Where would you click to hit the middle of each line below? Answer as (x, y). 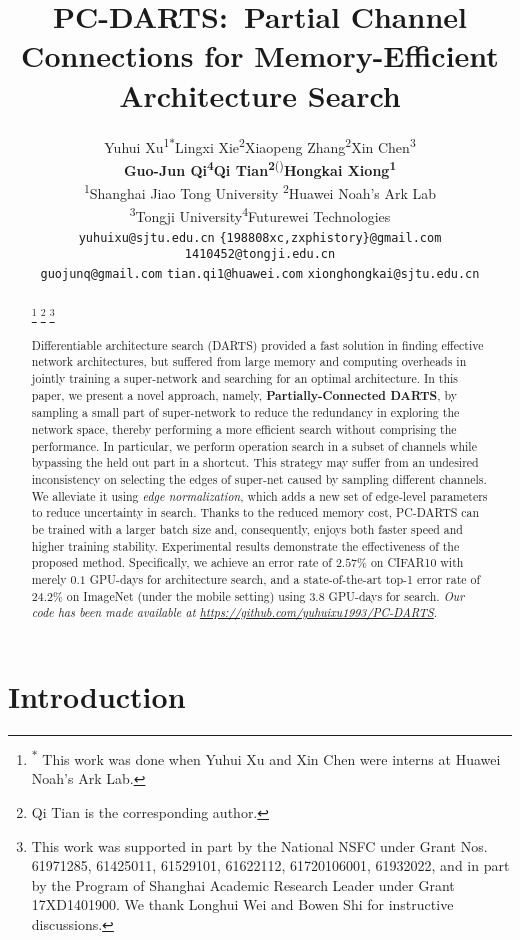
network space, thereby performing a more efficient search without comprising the (244, 429)
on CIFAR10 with (417, 562)
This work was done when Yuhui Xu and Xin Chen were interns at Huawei (271, 758)
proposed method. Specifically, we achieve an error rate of (181, 562)
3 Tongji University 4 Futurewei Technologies (260, 214)
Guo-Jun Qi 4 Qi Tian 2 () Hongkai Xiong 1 (260, 168)
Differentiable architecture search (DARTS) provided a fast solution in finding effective (257, 344)
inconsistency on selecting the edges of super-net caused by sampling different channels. (259, 479)
